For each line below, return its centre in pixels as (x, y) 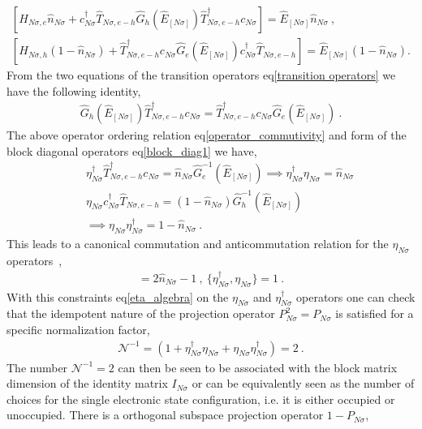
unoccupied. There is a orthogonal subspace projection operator (165, 415)
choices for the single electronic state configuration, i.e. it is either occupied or (201, 399)
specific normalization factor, (78, 329)
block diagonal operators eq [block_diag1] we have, (132, 150)
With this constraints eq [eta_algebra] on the (118, 296)
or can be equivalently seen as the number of (303, 383)
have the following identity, (74, 90)
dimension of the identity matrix (87, 383)
